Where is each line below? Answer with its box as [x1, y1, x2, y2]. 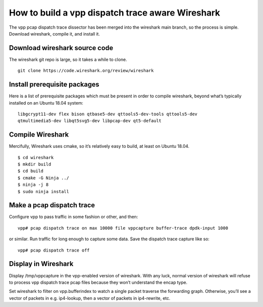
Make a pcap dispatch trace [9, 201, 95, 209]
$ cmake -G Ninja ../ [18, 175, 69, 181]
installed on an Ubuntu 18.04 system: [9, 100, 84, 106]
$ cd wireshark [18, 155, 54, 160]
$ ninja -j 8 [18, 182, 49, 187]
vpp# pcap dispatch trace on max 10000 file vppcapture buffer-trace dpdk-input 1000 [18, 225, 228, 231]
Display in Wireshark [9, 260, 74, 268]
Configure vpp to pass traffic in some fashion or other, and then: [9, 214, 138, 220]
